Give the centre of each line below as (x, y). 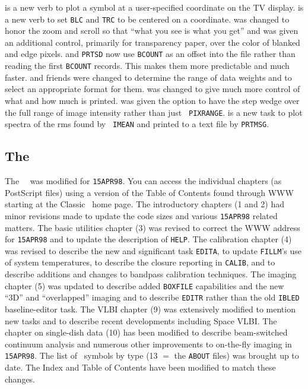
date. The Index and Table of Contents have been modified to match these (140, 367)
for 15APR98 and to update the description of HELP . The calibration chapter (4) (148, 239)
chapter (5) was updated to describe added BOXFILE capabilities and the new (145, 285)
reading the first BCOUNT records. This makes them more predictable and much (147, 66)
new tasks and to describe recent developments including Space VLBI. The (141, 320)
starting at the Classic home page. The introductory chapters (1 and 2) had (145, 204)
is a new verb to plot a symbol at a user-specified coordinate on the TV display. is (154, 7)
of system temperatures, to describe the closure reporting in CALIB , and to (140, 262)
